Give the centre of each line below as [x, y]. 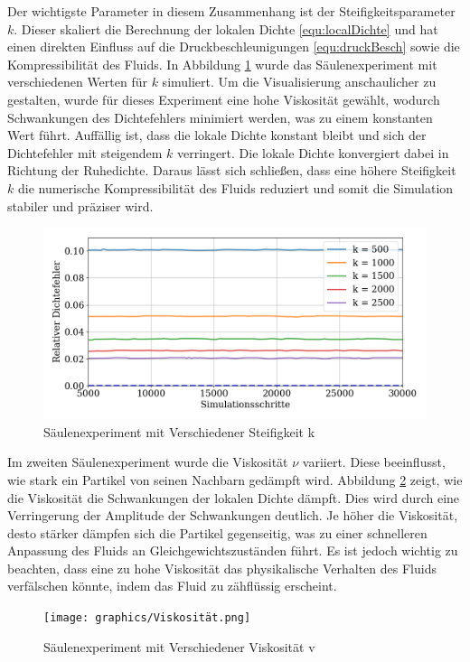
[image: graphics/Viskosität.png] [147, 618]
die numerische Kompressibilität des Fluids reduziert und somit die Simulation [235, 187]
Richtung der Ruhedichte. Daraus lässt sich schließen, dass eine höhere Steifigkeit [232, 170]
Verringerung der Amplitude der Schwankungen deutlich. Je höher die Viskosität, [233, 515]
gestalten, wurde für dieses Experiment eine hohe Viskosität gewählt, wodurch [224, 99]
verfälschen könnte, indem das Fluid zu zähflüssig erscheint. [172, 586]
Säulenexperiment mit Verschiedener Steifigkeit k [179, 431]
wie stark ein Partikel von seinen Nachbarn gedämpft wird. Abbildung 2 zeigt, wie [235, 479]
